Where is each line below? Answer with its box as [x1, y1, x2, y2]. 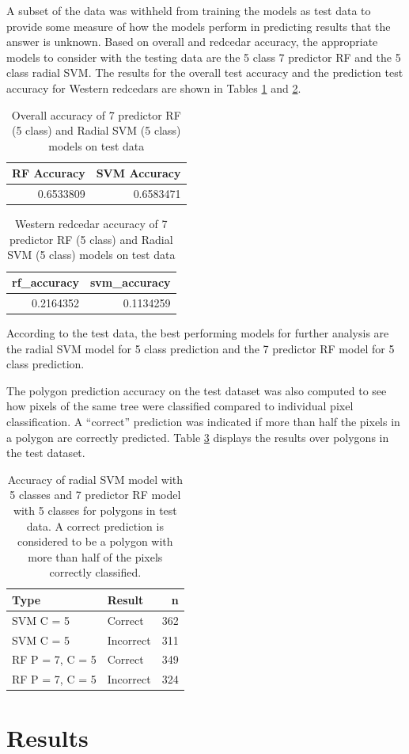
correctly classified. [49, 564, 142, 581]
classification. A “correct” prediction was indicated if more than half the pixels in [6, 413, 400, 429]
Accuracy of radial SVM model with [7, 470, 184, 487]
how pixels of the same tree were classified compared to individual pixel [6, 398, 354, 414]
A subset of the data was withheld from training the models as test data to [6, 2, 371, 18]
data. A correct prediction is [26, 517, 164, 534]
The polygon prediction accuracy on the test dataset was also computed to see [6, 382, 387, 398]
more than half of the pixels [28, 548, 163, 565]
